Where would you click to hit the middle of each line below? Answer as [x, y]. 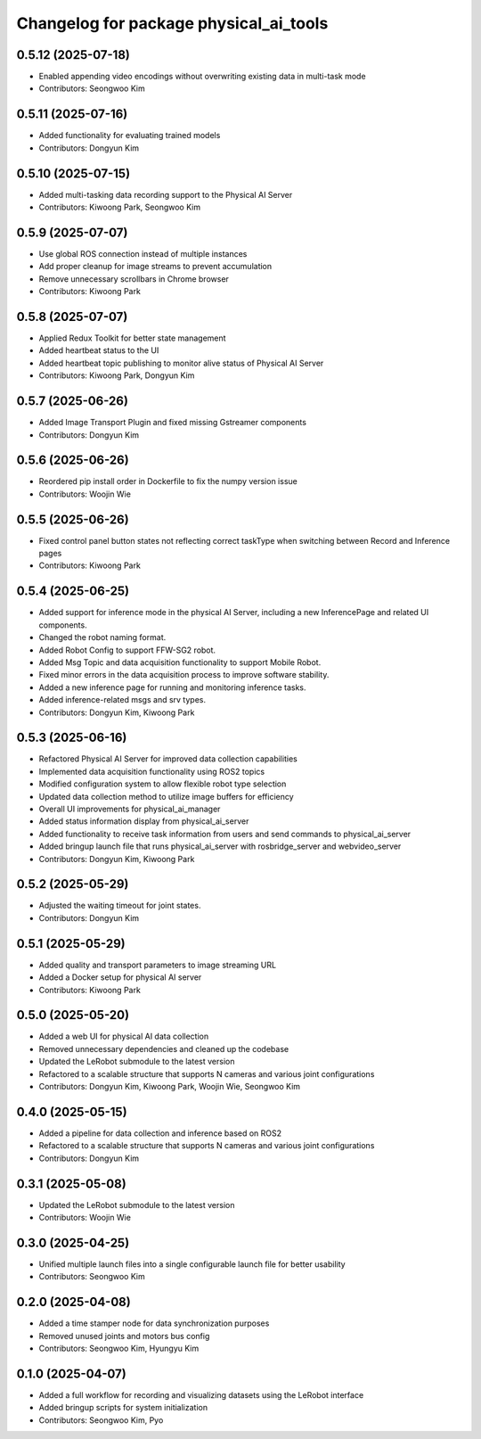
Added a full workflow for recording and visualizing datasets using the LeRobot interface [201, 1394]
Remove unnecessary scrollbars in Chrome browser [134, 279]
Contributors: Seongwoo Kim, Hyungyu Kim [119, 1348]
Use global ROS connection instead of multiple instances [143, 253]
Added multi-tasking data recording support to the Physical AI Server [166, 194]
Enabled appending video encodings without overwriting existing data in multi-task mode [202, 77]
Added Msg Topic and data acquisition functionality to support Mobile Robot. [180, 662]
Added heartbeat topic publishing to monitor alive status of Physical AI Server [181, 363]
